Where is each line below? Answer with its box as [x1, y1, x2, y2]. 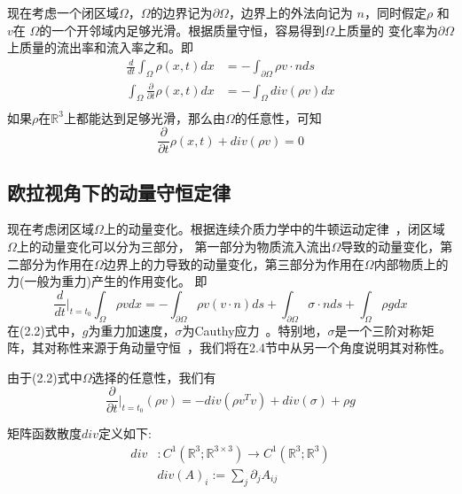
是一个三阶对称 [334, 320, 422, 339]
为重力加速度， [88, 320, 176, 339]
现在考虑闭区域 [7, 220, 94, 238]
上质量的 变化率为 [334, 20, 438, 39]
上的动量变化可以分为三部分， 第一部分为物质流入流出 [16, 236, 332, 255]
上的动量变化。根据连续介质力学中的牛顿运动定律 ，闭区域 [103, 220, 445, 238]
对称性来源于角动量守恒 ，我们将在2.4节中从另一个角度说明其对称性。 [43, 338, 451, 357]
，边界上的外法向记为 [228, 4, 353, 21]
